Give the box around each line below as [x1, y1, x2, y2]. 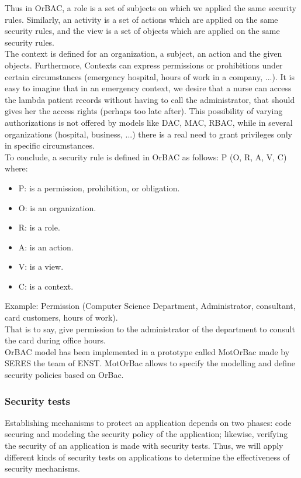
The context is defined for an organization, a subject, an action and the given [5, 47, 282, 60]
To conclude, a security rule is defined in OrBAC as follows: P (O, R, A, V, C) [5, 150, 287, 163]
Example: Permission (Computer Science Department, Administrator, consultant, [5, 300, 296, 312]
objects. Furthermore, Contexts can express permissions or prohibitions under [5, 59, 283, 71]
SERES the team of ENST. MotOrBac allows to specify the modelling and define [5, 357, 296, 369]
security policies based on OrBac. [5, 369, 124, 381]
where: [5, 162, 28, 174]
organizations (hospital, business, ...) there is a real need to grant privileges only [5, 128, 292, 140]
